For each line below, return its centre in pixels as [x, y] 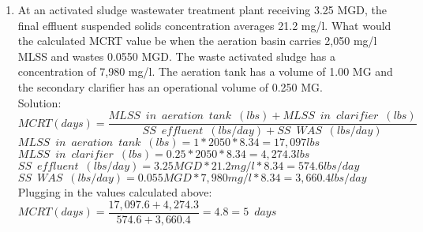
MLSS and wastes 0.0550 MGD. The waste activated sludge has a [176, 56]
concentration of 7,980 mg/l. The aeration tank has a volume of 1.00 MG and [205, 71]
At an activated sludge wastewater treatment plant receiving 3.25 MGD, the [202, 9]
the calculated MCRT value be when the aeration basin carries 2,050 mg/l [197, 41]
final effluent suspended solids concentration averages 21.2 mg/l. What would [204, 25]
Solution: [39, 102]
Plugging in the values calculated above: [115, 192]
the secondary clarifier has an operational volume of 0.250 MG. [170, 86]
